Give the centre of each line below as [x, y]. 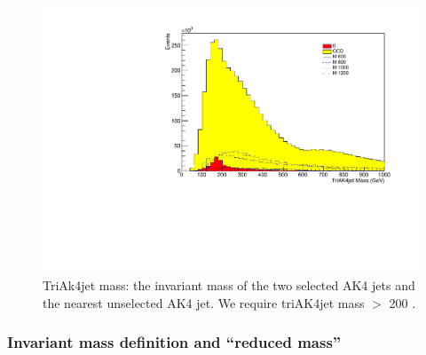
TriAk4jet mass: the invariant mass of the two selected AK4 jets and [229, 285]
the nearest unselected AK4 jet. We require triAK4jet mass [204, 302]
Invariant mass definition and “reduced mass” [174, 342]
